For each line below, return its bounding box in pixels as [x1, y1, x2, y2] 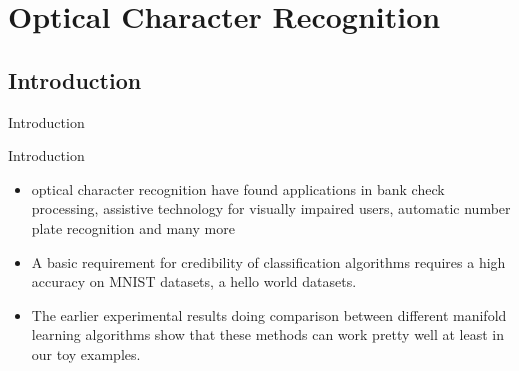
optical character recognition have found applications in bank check [31, 178, 445, 199]
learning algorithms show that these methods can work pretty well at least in [31, 324, 505, 345]
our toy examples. [31, 343, 141, 364]
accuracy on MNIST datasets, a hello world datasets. [31, 271, 357, 292]
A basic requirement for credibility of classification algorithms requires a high [31, 251, 506, 272]
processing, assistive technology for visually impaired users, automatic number [31, 198, 511, 219]
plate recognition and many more [31, 217, 235, 238]
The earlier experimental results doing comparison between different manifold [31, 304, 507, 325]
